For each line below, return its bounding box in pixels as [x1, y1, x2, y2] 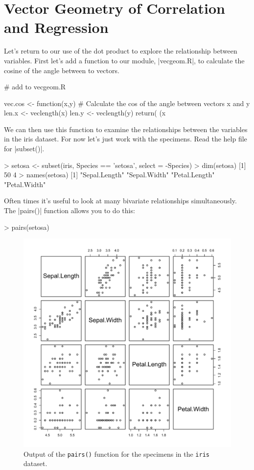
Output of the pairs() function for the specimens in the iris [23, 448, 209, 459]
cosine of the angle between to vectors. [4, 65, 119, 75]
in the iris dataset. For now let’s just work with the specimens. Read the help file [4, 134, 247, 144]
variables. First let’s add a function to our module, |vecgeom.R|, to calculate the [4, 55, 245, 65]
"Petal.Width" [4, 179, 46, 189]
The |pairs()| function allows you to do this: [4, 205, 135, 216]
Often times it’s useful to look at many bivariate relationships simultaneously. [4, 195, 237, 206]
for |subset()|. [4, 143, 45, 154]
